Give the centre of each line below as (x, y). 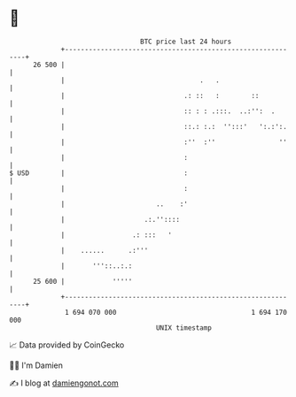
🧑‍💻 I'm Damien (36, 365)
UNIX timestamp (184, 328)
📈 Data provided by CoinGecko (67, 345)
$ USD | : (99, 173)
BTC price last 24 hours (186, 42)
